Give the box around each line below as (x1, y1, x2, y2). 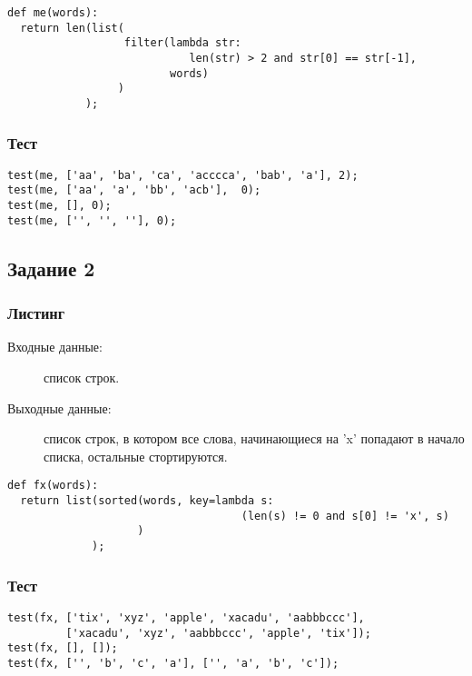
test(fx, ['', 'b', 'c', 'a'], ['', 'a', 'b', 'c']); (7, 656, 339, 670)
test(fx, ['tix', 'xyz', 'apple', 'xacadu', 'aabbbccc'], (7, 611, 365, 624)
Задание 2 (7, 253, 95, 282)
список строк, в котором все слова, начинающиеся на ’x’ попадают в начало (44, 429, 465, 448)
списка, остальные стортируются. (44, 446, 228, 465)
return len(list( (20, 21, 124, 35)
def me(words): (7, 6, 99, 19)
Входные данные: (7, 337, 103, 356)
